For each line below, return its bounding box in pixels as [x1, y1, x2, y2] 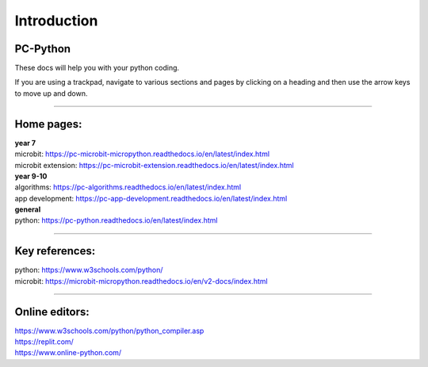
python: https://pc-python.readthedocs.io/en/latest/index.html [14, 216, 218, 225]
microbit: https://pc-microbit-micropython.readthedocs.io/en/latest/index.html [14, 149, 269, 159]
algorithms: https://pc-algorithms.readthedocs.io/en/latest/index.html [14, 182, 242, 192]
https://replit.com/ [14, 337, 75, 346]
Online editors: [14, 305, 90, 319]
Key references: [14, 244, 96, 258]
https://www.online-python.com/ [14, 348, 122, 357]
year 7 [14, 138, 36, 147]
